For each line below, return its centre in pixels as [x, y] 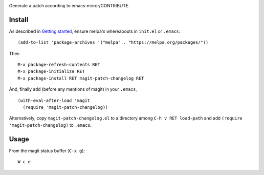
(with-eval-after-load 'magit [54, 100]
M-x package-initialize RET [51, 71]
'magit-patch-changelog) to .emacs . [50, 125]
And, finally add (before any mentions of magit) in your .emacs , [73, 89]
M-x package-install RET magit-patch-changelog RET [81, 78]
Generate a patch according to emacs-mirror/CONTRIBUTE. [69, 6]
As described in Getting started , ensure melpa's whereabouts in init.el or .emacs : [95, 31]
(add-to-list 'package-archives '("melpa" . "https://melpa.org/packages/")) [113, 42]
